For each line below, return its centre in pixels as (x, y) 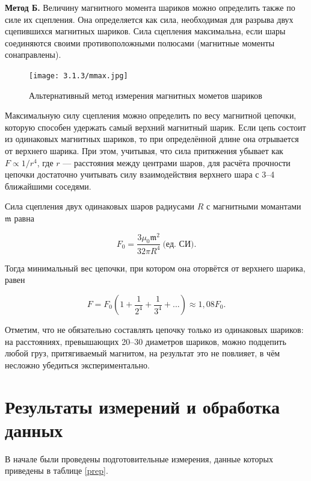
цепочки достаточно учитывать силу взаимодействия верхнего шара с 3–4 (140, 174)
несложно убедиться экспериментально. (77, 365)
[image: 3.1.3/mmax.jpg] (79, 76)
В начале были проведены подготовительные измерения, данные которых (139, 458)
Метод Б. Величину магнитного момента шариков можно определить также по (150, 7)
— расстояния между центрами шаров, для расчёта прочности (177, 162)
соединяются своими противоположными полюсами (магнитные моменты (140, 42)
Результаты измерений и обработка (143, 406)
